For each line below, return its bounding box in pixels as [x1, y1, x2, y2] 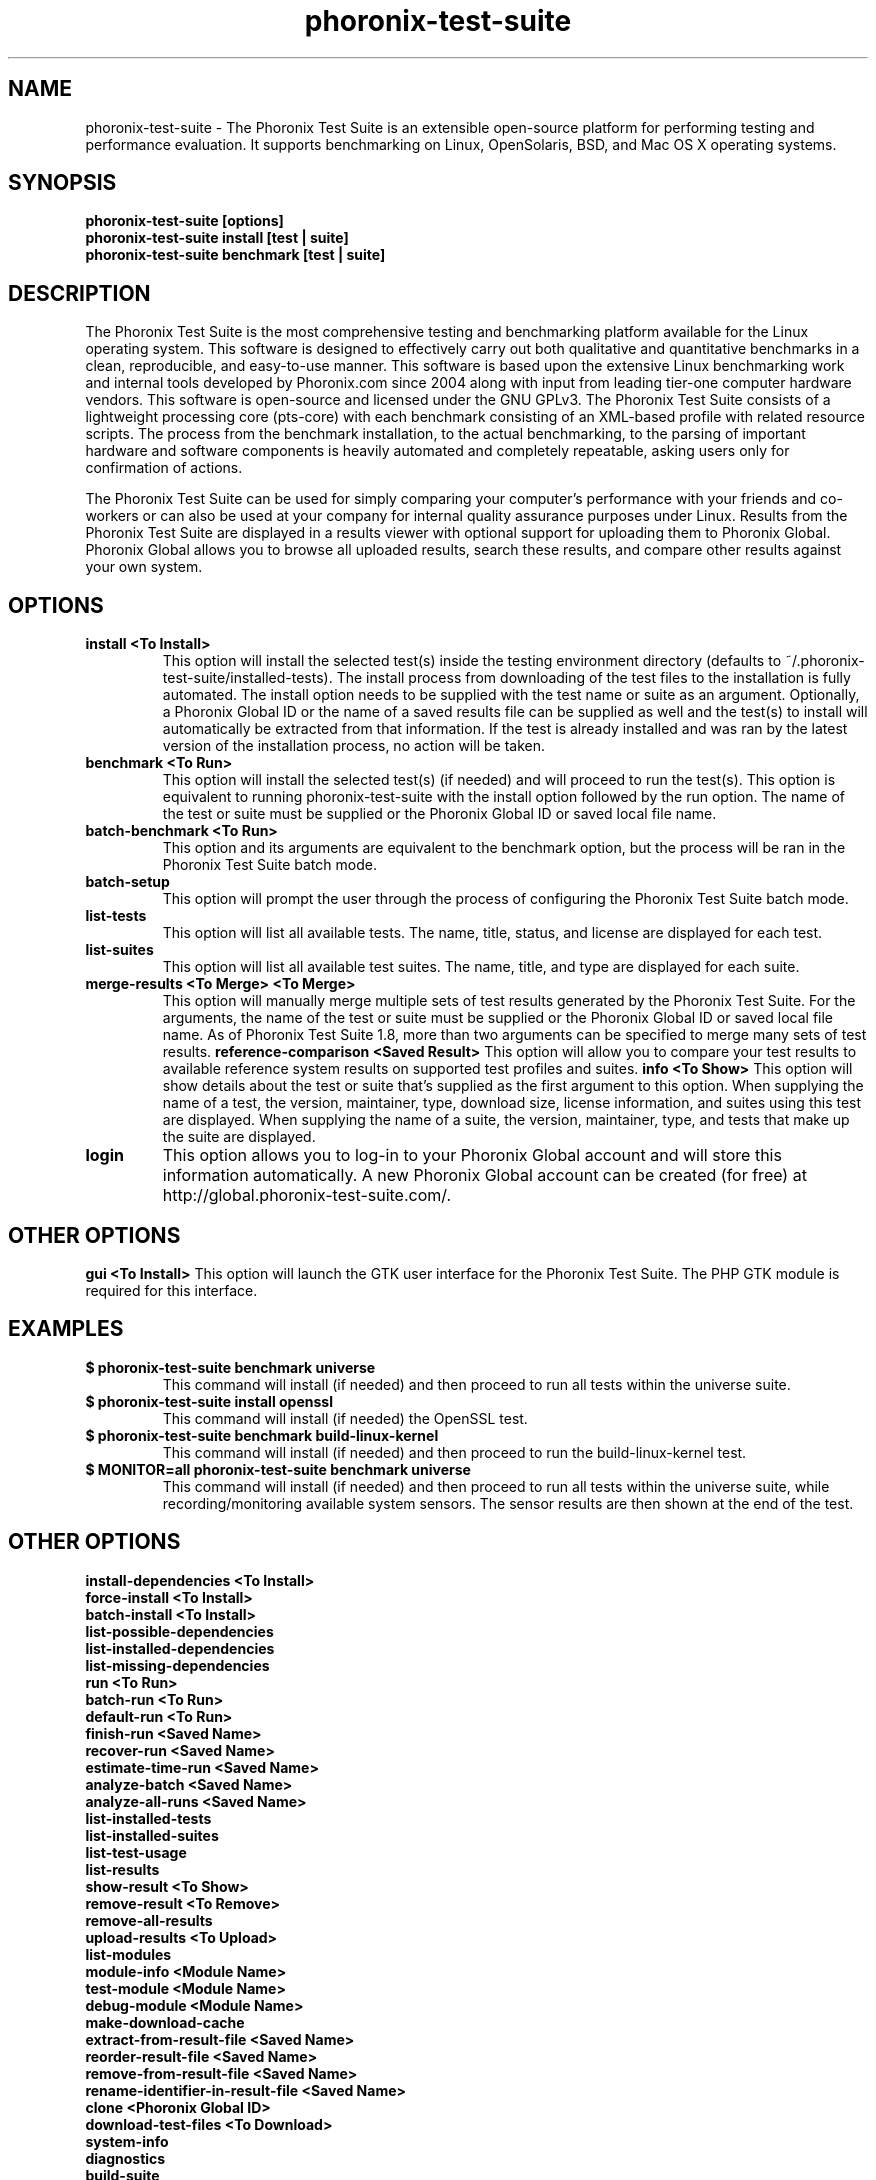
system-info [85, 2132, 169, 2150]
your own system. [85, 558, 203, 576]
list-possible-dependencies [85, 1622, 274, 1640]
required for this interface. [85, 1281, 258, 1299]
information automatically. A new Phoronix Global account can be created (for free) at [162, 1165, 807, 1186]
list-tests [85, 907, 147, 925]
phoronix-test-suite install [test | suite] [85, 229, 349, 247]
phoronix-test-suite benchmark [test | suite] [85, 246, 386, 264]
